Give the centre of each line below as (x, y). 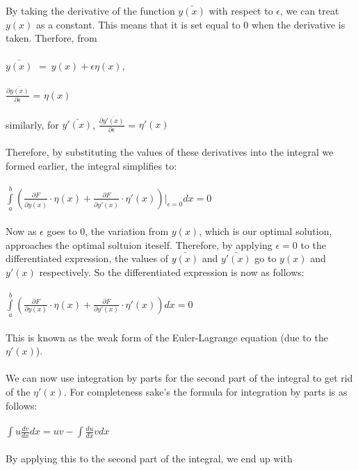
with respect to (241, 11)
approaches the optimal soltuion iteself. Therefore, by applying (139, 244)
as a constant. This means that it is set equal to (138, 24)
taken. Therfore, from (51, 38)
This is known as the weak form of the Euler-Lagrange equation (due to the (167, 337)
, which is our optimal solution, (266, 230)
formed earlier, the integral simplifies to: (91, 165)
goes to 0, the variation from (108, 230)
